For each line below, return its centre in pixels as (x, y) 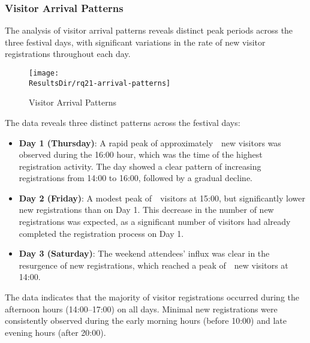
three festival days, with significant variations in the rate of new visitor (135, 42)
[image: (44, 73)
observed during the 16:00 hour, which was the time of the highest (141, 154)
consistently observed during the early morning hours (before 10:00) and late (146, 321)
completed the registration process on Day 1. (101, 233)
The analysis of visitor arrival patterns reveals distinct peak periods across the (149, 30)
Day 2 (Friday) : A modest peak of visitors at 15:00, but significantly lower (162, 198)
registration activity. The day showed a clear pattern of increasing (140, 166)
